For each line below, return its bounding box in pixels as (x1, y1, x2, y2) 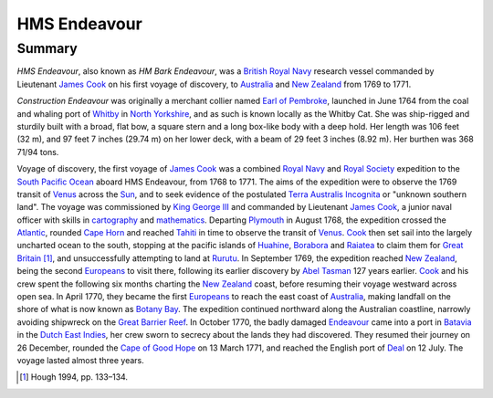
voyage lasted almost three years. (16, 354, 145, 365)
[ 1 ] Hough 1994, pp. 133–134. (19, 372, 128, 382)
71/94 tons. (16, 146, 59, 157)
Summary (16, 40, 78, 57)
